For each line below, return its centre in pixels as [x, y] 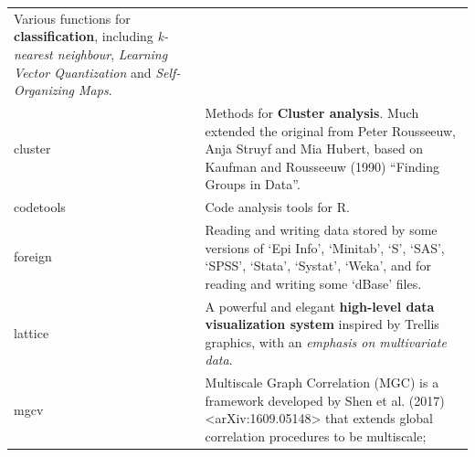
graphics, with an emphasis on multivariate [326, 341]
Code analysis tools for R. [277, 207]
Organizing [44, 90]
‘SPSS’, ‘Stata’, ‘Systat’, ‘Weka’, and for [318, 266]
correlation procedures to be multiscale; [316, 436]
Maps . [95, 90]
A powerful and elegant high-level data [320, 306]
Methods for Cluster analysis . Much [312, 112]
